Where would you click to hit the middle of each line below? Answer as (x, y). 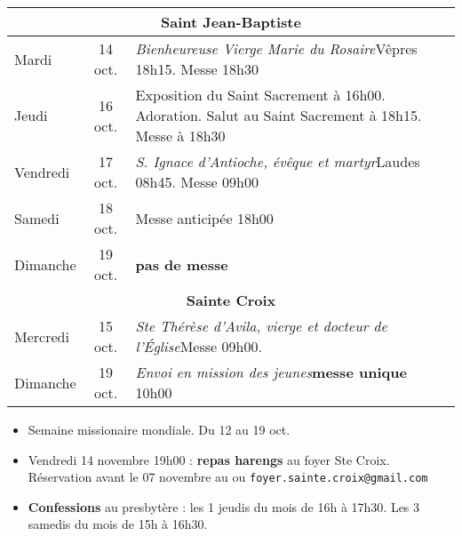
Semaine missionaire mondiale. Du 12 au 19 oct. (159, 429)
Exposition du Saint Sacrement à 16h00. (260, 95)
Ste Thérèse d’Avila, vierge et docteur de (261, 326)
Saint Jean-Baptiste (231, 22)
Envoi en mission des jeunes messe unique (271, 372)
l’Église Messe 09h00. (199, 346)
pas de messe (182, 264)
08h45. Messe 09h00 (197, 182)
